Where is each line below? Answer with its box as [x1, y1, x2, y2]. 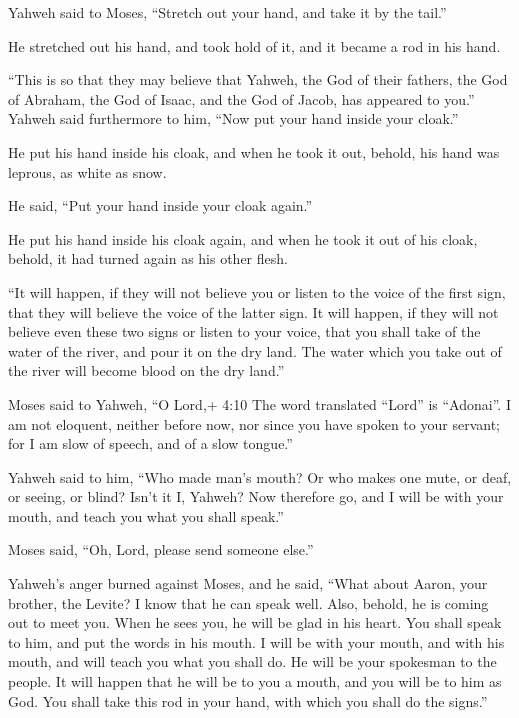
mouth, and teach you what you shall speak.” [8, 505, 284, 526]
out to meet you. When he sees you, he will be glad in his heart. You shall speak [8, 612, 502, 633]
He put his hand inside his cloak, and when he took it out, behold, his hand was [8, 141, 500, 162]
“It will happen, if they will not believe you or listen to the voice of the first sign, [8, 281, 506, 302]
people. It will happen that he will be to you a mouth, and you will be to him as [8, 671, 502, 692]
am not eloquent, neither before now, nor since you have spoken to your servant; [8, 413, 500, 434]
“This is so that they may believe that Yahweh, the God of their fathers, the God [8, 69, 508, 90]
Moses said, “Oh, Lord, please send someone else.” [8, 539, 314, 560]
